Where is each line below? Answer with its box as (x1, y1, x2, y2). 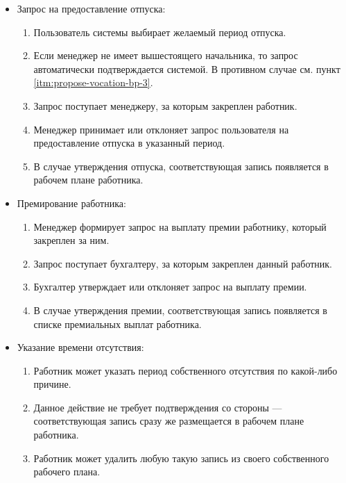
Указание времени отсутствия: (17, 340, 144, 354)
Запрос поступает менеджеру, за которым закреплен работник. (33, 98, 297, 113)
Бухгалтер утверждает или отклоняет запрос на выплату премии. (33, 279, 307, 294)
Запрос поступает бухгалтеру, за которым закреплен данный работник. (33, 256, 333, 270)
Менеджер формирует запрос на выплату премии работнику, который (33, 219, 327, 234)
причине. (33, 377, 71, 391)
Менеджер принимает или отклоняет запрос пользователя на (33, 122, 289, 136)
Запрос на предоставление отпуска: (17, 1, 166, 15)
